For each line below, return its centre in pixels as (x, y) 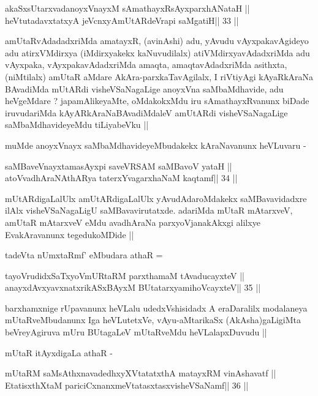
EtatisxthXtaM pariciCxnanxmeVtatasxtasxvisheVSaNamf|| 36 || (127, 385)
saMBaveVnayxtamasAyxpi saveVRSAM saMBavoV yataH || (119, 166)
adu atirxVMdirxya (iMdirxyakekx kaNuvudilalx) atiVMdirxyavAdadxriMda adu (157, 52)
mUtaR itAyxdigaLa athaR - (59, 352)
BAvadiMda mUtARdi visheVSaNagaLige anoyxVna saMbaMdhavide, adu (144, 88)
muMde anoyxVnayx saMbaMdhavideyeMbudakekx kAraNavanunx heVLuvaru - (156, 145)
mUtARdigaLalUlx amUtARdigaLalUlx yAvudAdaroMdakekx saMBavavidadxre (156, 198)
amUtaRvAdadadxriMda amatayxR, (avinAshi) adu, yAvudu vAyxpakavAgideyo (157, 41)
